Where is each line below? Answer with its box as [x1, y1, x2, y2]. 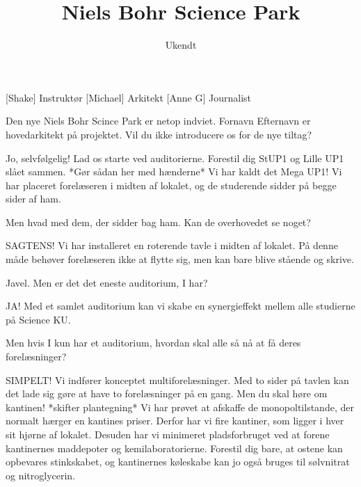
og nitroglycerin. [6, 468, 76, 482]
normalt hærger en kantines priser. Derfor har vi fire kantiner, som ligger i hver [6, 413, 344, 428]
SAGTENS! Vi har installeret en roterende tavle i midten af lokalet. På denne [6, 238, 338, 253]
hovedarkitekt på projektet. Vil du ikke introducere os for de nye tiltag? [6, 127, 312, 141]
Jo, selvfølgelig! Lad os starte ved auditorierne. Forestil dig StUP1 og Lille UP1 [6, 150, 344, 165]
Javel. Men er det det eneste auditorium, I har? [6, 275, 208, 289]
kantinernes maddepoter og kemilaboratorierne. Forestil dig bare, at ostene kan [6, 440, 343, 455]
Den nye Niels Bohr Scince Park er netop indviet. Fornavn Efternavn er [6, 113, 311, 128]
